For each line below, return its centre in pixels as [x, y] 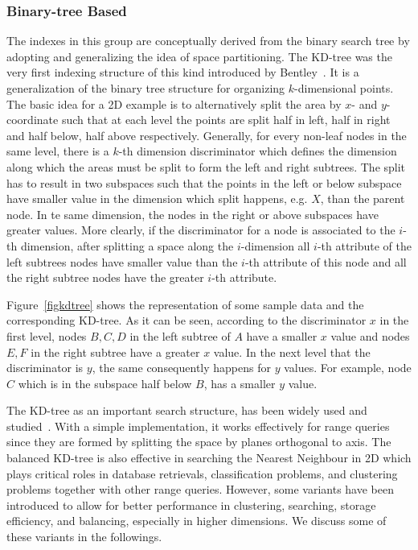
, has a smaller [240, 383]
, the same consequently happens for [181, 368]
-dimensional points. [344, 88]
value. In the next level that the [292, 352]
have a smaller [282, 335]
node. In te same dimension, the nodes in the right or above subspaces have [193, 214]
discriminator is [45, 368]
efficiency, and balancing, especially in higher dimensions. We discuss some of [197, 521]
